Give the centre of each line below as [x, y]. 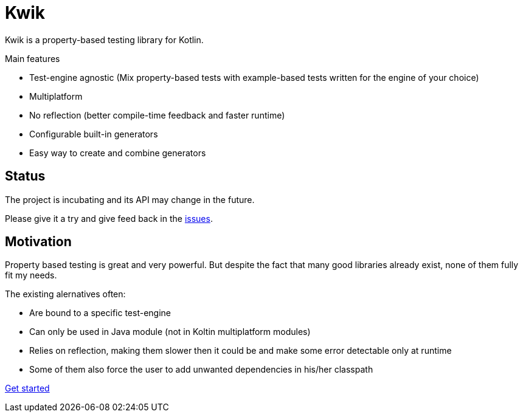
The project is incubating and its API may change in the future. [130, 199]
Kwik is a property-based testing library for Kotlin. [104, 40]
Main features [33, 58]
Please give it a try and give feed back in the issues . [109, 218]
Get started [27, 388]
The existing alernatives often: [65, 294]
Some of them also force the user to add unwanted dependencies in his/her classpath [201, 370]
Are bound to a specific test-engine [100, 313]
